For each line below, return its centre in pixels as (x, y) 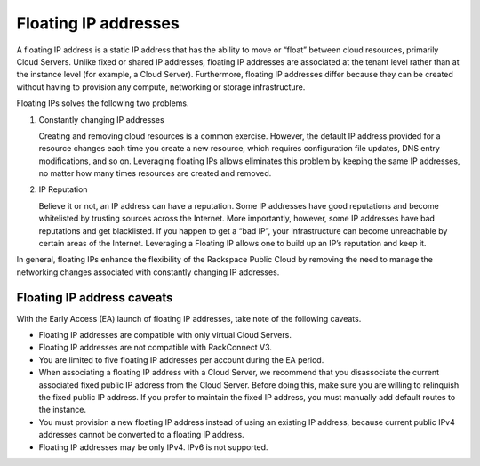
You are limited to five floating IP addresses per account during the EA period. (181, 359)
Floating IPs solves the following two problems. (103, 103)
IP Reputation (63, 189)
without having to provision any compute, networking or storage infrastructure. (161, 87)
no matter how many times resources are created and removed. (155, 173)
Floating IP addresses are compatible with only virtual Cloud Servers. (165, 335)
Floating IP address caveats (95, 297)
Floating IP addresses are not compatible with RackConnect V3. (156, 348)
